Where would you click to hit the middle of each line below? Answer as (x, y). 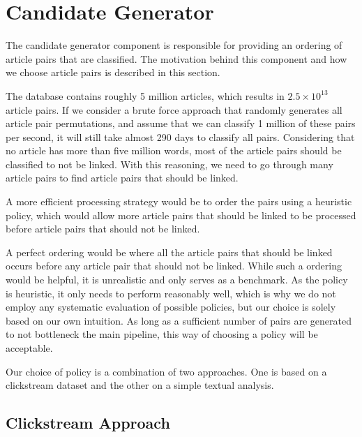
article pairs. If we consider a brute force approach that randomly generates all (174, 109)
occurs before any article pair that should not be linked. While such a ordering (174, 266)
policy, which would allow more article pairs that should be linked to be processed (181, 215)
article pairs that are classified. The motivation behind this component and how (176, 58)
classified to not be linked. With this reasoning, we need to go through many (169, 164)
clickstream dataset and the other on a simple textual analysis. (140, 385)
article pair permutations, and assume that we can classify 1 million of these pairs (181, 123)
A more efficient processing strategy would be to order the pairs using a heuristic (179, 201)
